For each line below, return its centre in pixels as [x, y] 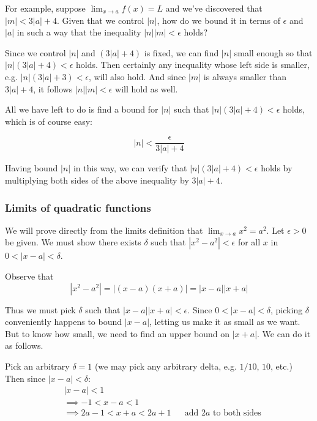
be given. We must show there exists [73, 242]
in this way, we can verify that [130, 168]
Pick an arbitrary [37, 366]
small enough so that [273, 52]
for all [249, 242]
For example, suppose [45, 8]
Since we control [35, 52]
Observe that [29, 276]
